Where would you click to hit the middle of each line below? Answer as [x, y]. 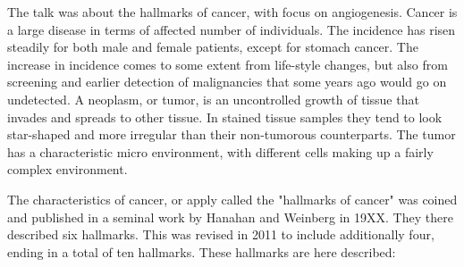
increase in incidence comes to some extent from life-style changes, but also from [228, 64]
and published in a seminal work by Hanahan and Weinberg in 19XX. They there [230, 217]
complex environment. [67, 169]
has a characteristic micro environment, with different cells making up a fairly [220, 151]
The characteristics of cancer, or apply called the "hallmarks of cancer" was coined [232, 199]
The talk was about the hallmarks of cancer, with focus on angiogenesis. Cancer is [232, 12]
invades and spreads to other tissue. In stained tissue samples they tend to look [225, 117]
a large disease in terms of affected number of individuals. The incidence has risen [232, 29]
